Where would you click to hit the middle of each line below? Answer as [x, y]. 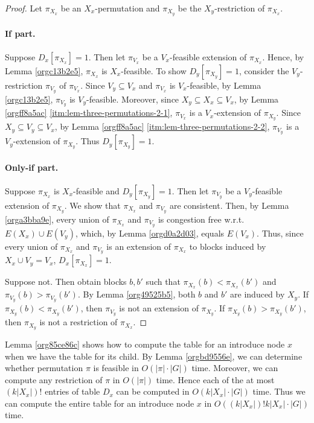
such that [163, 281]
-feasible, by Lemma [224, 85]
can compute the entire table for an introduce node [100, 403]
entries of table [72, 391]
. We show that [92, 205]
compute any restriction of [54, 379]
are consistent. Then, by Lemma [229, 205]
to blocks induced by [228, 246]
